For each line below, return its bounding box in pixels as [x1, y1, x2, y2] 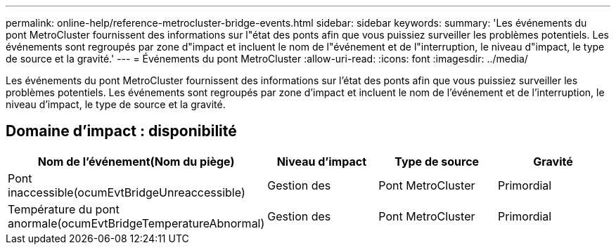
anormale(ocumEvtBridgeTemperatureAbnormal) [8, 216, 265, 230]
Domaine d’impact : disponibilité [6, 122, 237, 140]
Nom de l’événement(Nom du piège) [37, 154, 235, 169]
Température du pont [8, 202, 120, 216]
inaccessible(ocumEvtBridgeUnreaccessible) [8, 185, 245, 199]
